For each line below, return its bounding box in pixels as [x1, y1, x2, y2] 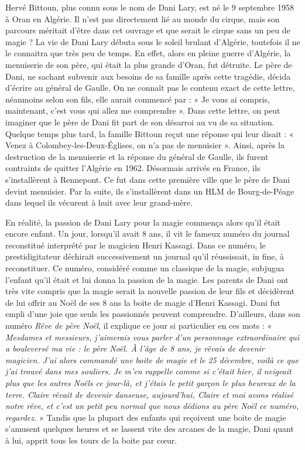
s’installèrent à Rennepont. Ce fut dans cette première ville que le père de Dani [5, 173, 290, 185]
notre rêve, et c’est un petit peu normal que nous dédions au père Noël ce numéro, [5, 400, 299, 412]
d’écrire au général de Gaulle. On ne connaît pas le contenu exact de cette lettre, [5, 81, 295, 94]
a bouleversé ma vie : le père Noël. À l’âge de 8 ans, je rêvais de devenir [5, 342, 265, 354]
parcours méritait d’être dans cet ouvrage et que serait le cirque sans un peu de [5, 24, 290, 36]
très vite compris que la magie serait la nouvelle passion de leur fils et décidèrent [5, 285, 295, 297]
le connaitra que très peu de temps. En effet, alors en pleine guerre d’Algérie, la [5, 47, 291, 59]
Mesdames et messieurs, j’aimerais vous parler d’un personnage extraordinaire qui [5, 330, 300, 343]
